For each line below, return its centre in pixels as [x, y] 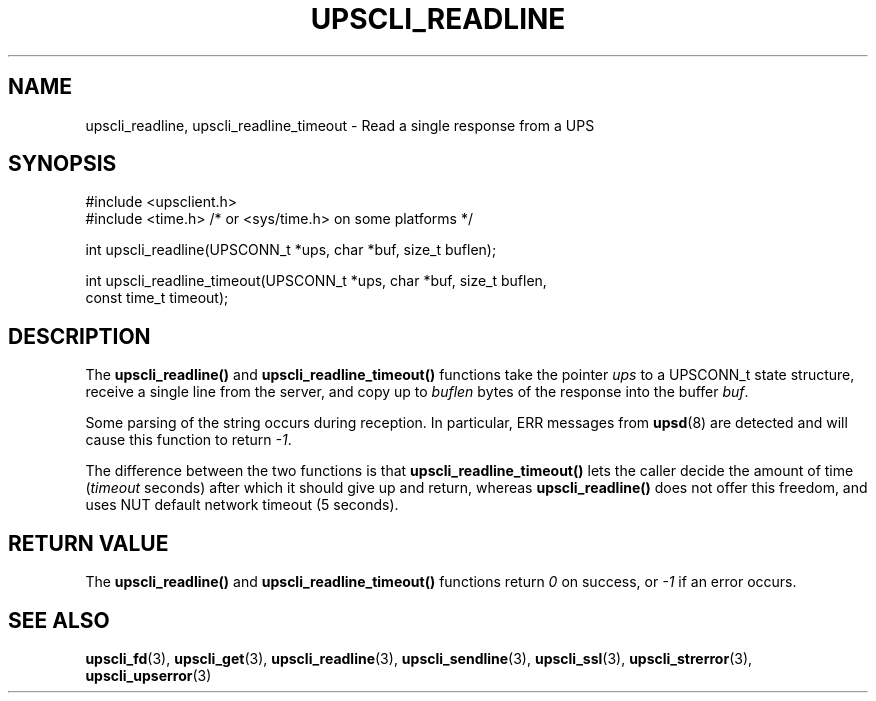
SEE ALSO [59, 620]
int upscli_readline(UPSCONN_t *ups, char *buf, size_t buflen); [291, 250]
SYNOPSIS [62, 164]
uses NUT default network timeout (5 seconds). [242, 505]
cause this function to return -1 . [188, 440]
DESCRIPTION [79, 336]
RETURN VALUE [88, 543]
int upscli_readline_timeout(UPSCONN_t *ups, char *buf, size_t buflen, [316, 281]
